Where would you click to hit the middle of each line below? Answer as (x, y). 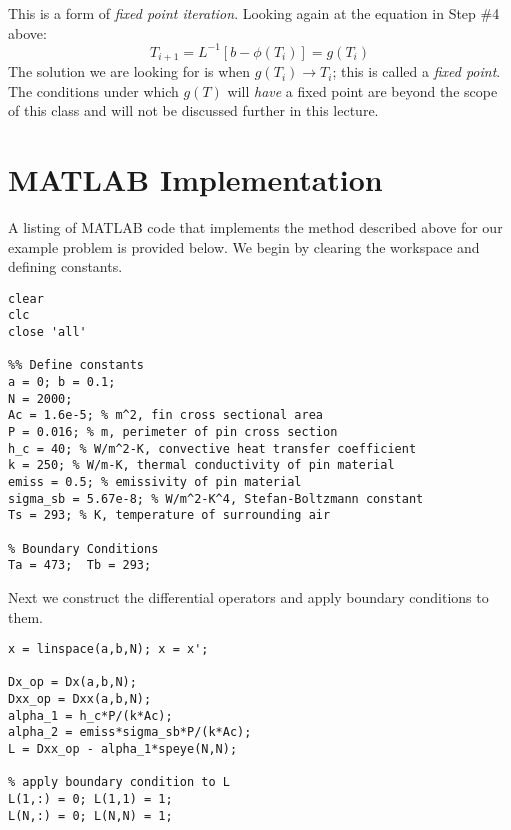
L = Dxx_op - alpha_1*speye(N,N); (123, 749)
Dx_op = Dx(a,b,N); (72, 682)
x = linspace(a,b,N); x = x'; (108, 649)
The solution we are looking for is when (129, 71)
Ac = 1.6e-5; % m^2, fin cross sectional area (165, 415)
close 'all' (47, 332)
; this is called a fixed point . (416, 71)
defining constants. (65, 266)
